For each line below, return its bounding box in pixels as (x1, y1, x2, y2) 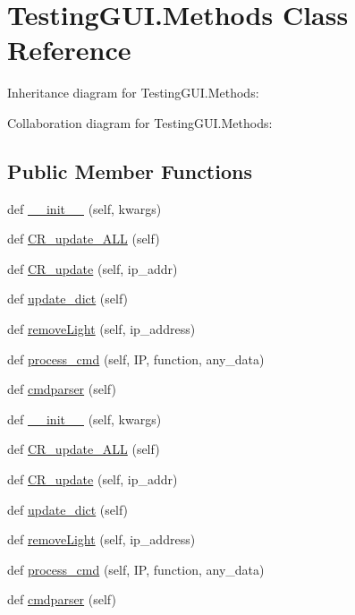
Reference (7, 31, 131, 68)
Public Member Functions (7, 157, 252, 184)
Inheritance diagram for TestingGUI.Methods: (7, 83, 259, 102)
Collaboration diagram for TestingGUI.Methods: (7, 113, 273, 132)
